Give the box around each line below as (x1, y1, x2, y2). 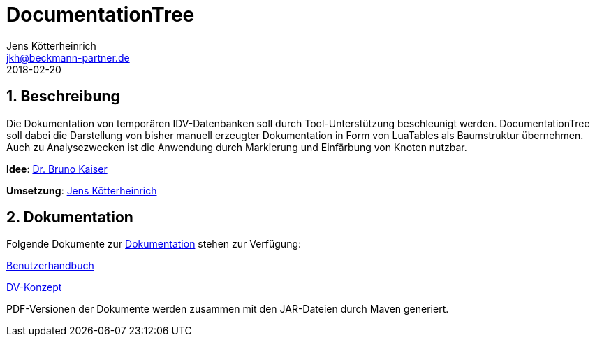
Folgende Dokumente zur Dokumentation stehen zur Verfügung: (6, 238, 302, 250)
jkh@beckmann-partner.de (6, 51, 130, 64)
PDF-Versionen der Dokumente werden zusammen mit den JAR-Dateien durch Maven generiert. (6, 303, 449, 315)
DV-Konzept (6, 281, 62, 294)
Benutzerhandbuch (6, 259, 94, 272)
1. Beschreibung (6, 87, 120, 106)
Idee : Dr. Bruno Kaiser (6, 162, 108, 175)
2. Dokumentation (6, 208, 133, 227)
